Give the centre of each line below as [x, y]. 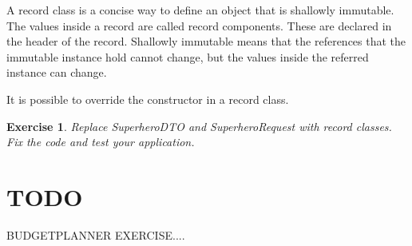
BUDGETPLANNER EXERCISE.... [96, 234]
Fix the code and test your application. [101, 142]
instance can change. [57, 72]
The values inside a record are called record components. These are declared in [199, 25]
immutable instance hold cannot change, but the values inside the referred [188, 56]
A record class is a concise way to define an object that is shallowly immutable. [200, 10]
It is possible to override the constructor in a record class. [148, 99]
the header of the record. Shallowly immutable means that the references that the [206, 41]
